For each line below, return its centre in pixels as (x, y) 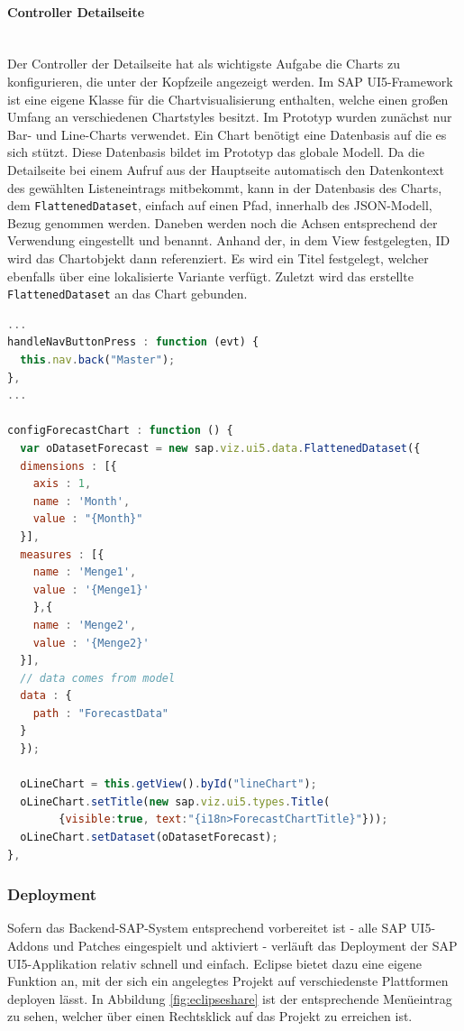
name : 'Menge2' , (85, 625)
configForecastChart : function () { (120, 431)
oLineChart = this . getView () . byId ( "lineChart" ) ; (168, 784)
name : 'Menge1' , (85, 572)
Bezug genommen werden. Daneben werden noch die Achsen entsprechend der (223, 222)
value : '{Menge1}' (91, 589)
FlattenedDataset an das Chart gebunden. (127, 294)
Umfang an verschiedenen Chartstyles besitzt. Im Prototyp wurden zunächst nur (230, 117)
